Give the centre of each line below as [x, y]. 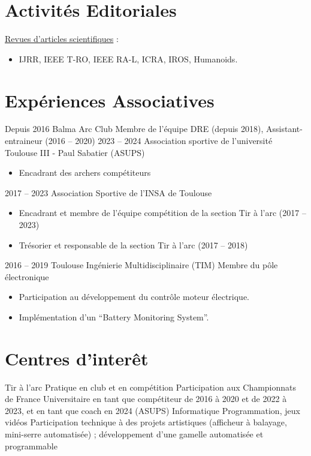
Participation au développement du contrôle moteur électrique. [134, 297]
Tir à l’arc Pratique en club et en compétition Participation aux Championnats [151, 387]
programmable [31, 445]
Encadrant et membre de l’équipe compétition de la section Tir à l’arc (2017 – [162, 213]
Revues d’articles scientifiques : [62, 39]
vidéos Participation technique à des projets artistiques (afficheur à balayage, [146, 422]
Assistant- [284, 129]
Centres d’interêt [77, 358]
